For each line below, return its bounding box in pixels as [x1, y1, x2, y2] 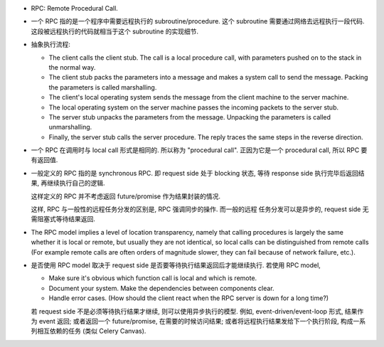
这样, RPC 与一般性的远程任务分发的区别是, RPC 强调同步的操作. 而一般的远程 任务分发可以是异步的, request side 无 [31, 205, 369, 213]
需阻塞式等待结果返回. [31, 215, 96, 223]
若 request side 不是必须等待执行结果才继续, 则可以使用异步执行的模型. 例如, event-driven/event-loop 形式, [31, 306, 343, 316]
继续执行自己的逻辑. [46, 178, 106, 188]
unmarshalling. [48, 123, 92, 132]
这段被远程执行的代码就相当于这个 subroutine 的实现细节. [31, 27, 199, 36]
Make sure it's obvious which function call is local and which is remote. [48, 274, 257, 282]
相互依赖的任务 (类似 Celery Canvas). [36, 327, 146, 336]
